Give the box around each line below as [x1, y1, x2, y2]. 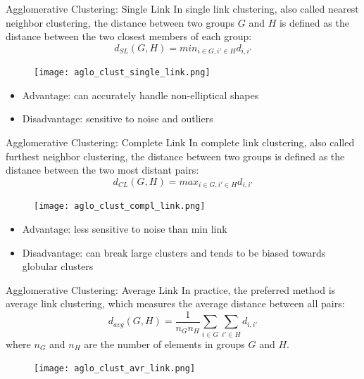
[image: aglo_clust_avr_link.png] [34, 364, 196, 374]
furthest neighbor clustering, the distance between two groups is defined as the [6, 148, 345, 163]
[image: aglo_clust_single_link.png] [34, 68, 211, 78]
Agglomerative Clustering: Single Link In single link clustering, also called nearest [6, 1, 359, 15]
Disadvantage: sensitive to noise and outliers [22, 111, 213, 126]
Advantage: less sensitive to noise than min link [22, 221, 227, 236]
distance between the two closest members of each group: [6, 29, 252, 44]
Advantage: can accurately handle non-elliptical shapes [22, 87, 259, 102]
